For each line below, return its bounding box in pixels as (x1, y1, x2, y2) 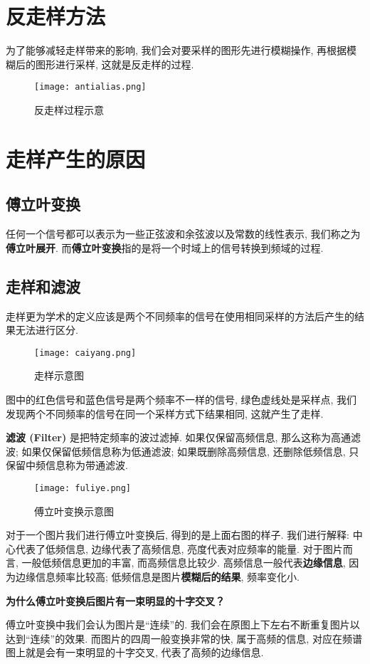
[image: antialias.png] (34, 82, 147, 93)
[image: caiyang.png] (34, 347, 137, 358)
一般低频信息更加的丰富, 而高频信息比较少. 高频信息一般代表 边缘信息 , (21, 555, 346, 570)
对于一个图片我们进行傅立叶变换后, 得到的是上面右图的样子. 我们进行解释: (6, 527, 349, 542)
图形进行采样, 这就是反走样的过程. (35, 56, 194, 71)
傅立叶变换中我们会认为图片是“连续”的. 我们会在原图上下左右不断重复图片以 (6, 617, 360, 632)
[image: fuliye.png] (34, 483, 132, 493)
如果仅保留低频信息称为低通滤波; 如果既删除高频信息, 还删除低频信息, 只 (21, 443, 359, 458)
